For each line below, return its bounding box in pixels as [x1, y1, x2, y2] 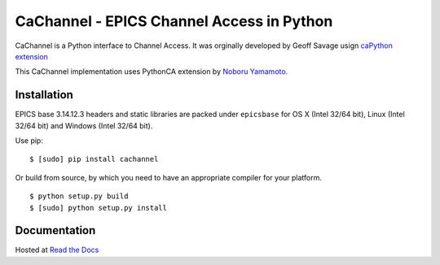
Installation [15, 88, 73, 102]
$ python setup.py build [29, 192, 129, 201]
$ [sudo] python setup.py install [29, 203, 167, 212]
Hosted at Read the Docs [15, 245, 99, 255]
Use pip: [15, 136, 44, 146]
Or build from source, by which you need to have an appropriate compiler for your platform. [15, 172, 322, 182]
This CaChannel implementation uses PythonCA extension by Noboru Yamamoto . [15, 67, 288, 76]
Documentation [15, 224, 96, 237]
